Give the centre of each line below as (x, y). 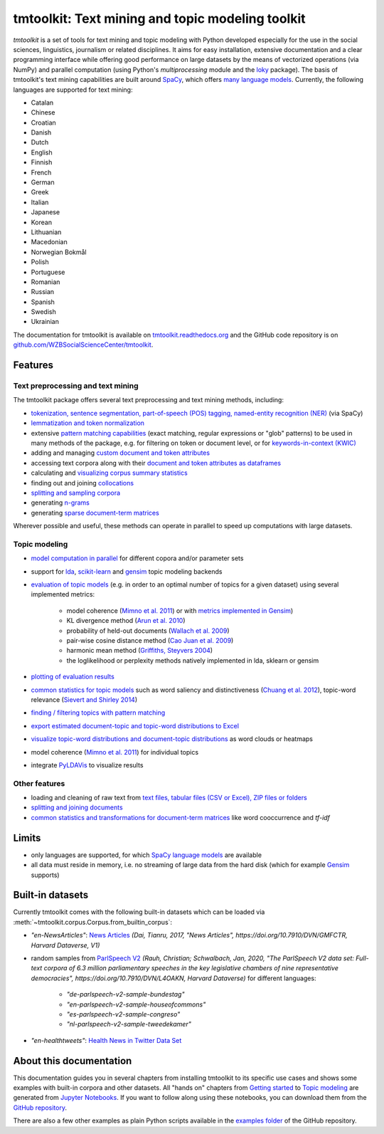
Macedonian (49, 242)
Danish (41, 132)
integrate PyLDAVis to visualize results (87, 765)
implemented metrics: (63, 594)
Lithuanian (46, 232)
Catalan (42, 103)
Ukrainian (45, 322)
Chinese (43, 112)
